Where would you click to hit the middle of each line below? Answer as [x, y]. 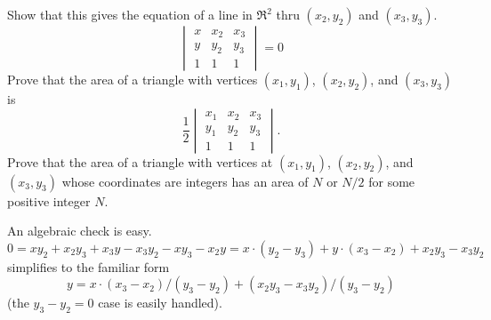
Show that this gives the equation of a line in [130, 14]
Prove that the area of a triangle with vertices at [140, 161]
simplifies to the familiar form [89, 266]
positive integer [49, 200]
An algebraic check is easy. [80, 231]
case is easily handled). [160, 303]
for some [392, 181]
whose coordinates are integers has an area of [185, 181]
